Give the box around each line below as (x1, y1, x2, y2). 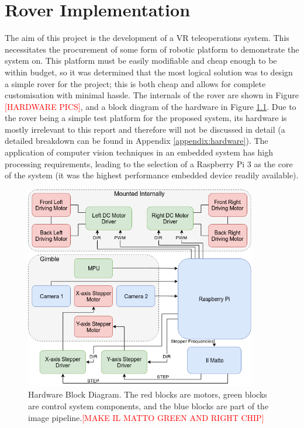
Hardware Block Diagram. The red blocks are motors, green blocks (28, 388, 267, 401)
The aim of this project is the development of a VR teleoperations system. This (5, 32, 289, 44)
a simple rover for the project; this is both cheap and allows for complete (5, 77, 266, 89)
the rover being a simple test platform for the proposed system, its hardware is (5, 112, 287, 124)
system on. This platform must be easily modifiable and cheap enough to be (5, 54, 277, 67)
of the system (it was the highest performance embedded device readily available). (5, 169, 299, 181)
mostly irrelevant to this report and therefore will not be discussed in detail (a (5, 123, 285, 135)
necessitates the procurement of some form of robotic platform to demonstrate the (5, 43, 299, 55)
